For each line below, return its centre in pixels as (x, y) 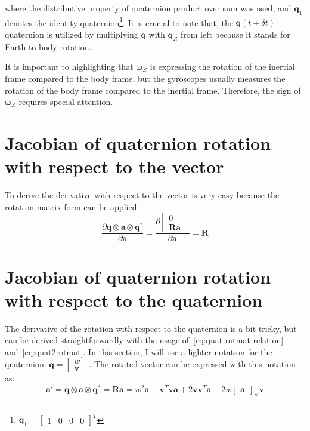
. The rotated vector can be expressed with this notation (192, 364)
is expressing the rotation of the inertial (222, 67)
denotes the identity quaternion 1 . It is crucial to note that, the (119, 21)
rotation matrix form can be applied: (72, 206)
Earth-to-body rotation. (48, 46)
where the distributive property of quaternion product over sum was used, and (148, 8)
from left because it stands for (235, 34)
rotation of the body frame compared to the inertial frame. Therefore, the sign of (153, 90)
